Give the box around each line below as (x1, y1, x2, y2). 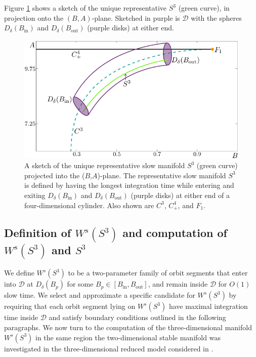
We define (4, 267, 34, 278)
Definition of (4, 225, 71, 241)
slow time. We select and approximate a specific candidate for (4, 290, 195, 300)
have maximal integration (168, 301, 248, 311)
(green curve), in (178, 3, 230, 13)
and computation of (122, 225, 227, 241)
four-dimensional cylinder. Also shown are (24, 200, 154, 210)
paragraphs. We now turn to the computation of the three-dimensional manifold (4, 322, 252, 332)
